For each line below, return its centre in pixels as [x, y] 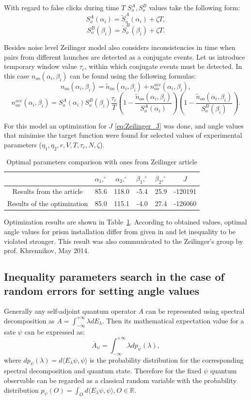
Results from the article [47, 191]
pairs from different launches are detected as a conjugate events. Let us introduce [125, 56]
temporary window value [40, 66]
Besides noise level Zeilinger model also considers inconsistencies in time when [120, 47]
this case [17, 75]
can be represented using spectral [195, 311]
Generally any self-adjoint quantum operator [70, 311]
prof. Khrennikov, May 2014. [47, 250]
